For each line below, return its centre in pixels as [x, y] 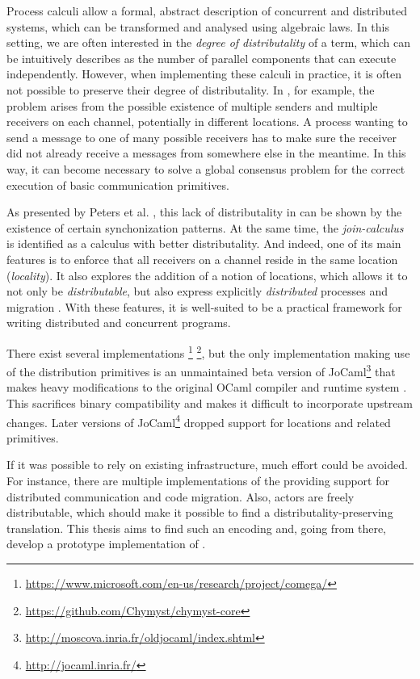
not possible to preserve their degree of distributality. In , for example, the [191, 89]
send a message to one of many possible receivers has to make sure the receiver [202, 137]
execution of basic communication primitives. [118, 184]
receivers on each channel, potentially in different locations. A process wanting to [207, 122]
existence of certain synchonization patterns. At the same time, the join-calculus [205, 227]
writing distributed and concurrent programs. [119, 323]
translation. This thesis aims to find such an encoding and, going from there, [196, 528]
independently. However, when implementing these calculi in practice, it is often [204, 74]
